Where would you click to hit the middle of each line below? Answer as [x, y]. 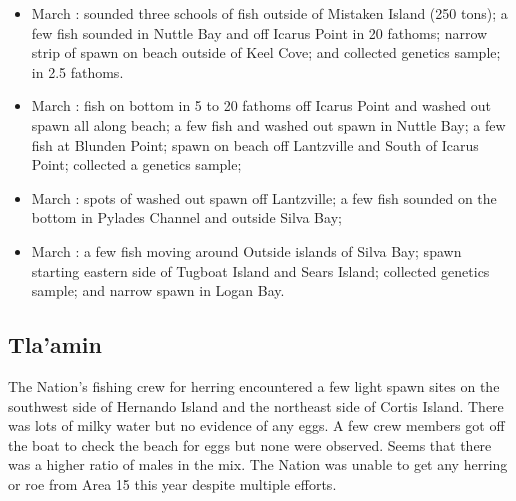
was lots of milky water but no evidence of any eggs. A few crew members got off [256, 425]
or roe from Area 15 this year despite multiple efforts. [172, 483]
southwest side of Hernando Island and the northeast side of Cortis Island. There [256, 405]
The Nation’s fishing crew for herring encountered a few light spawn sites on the [254, 385]
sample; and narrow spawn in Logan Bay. [158, 290]
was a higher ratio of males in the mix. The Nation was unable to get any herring [258, 464]
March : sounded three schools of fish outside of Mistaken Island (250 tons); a [269, 13]
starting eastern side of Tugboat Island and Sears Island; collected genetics [260, 270]
